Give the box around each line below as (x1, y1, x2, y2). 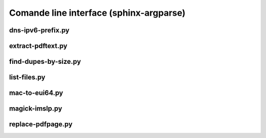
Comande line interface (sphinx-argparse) (9, 7, 186, 18)
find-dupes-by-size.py (9, 57, 81, 66)
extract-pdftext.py (9, 42, 67, 50)
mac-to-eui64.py (9, 89, 64, 97)
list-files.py (9, 73, 46, 82)
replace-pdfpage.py (9, 120, 73, 129)
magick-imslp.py (9, 105, 63, 113)
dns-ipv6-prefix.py (9, 26, 70, 34)
